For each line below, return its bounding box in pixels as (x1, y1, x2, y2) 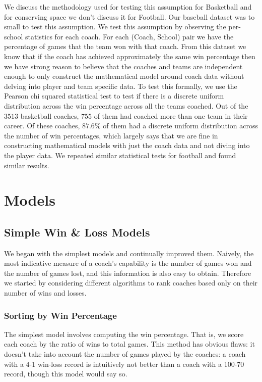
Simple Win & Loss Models (4, 224, 150, 240)
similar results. (4, 160, 49, 170)
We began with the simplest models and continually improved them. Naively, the (4, 248, 254, 258)
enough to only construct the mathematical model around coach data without (4, 71, 244, 81)
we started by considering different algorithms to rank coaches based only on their (4, 277, 258, 288)
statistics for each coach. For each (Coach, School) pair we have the (25, 31, 234, 41)
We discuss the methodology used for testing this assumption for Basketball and (4, 2, 252, 12)
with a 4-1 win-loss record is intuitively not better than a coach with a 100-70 (4, 358, 244, 369)
